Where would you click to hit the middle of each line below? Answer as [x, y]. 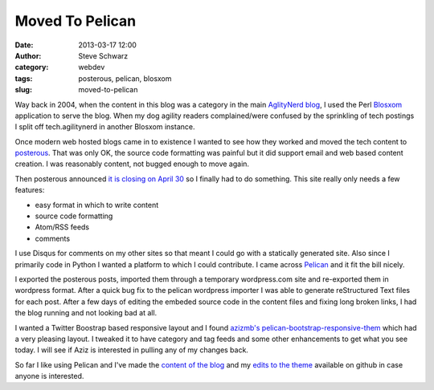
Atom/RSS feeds [62, 227]
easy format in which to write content [97, 205]
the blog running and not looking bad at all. [86, 313]
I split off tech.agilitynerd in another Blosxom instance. [105, 127]
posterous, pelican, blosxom [125, 78]
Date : [24, 45]
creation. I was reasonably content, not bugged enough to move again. [132, 164]
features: [30, 190]
